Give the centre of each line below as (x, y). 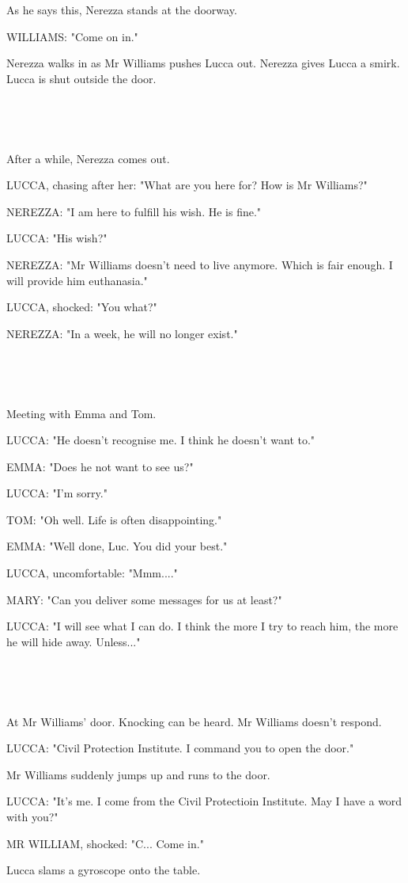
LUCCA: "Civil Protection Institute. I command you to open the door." (180, 748)
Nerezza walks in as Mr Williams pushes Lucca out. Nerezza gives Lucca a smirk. (203, 63)
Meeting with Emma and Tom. (81, 413)
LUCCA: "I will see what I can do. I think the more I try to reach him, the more (202, 626)
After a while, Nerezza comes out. (88, 158)
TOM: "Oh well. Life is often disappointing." (114, 519)
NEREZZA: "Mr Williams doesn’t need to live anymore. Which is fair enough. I (200, 264)
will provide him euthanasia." (77, 280)
